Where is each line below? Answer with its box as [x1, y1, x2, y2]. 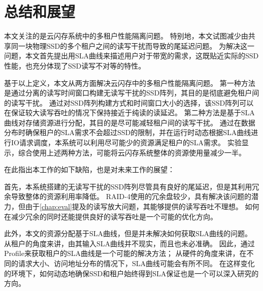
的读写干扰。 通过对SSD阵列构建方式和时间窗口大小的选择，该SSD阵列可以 [4, 97, 254, 108]
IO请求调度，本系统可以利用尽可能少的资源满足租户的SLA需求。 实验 [11, 137, 242, 148]
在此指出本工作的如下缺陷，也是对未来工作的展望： [4, 164, 175, 175]
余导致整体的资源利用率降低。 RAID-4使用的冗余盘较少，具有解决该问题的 [4, 191, 251, 202]
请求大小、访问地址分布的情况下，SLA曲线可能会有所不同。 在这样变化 [18, 258, 255, 268]
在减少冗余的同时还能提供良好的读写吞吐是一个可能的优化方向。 [4, 211, 217, 221]
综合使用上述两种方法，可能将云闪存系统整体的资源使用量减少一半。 [18, 147, 246, 157]
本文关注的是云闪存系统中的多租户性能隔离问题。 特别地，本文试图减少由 [4, 30, 248, 41]
